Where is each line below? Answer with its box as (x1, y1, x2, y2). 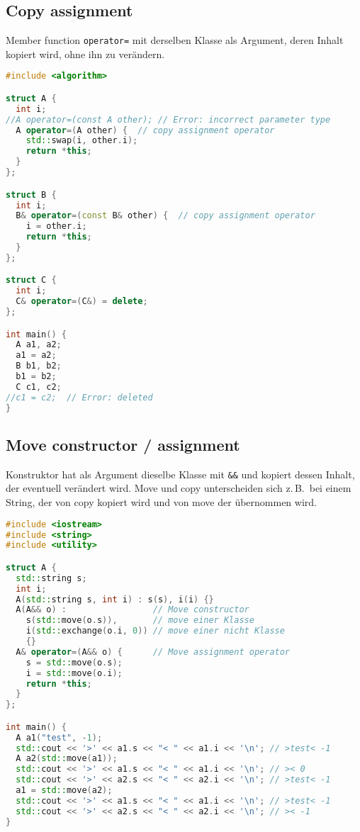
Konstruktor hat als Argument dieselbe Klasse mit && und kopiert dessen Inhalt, (6, 466, 355, 481)
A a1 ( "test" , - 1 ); (16, 732, 103, 743)
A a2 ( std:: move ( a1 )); (16, 753, 118, 764)
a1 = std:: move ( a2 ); (16, 785, 113, 796)
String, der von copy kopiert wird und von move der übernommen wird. (6, 495, 317, 510)
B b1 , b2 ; (16, 361, 62, 371)
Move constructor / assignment (6, 433, 240, 455)
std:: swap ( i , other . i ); (26, 135, 138, 146)
